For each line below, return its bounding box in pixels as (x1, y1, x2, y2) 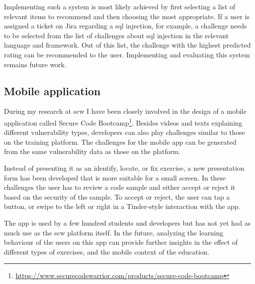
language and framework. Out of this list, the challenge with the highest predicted (4, 40, 251, 50)
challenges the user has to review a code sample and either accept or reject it (4, 182, 235, 192)
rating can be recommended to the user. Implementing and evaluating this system (4, 49, 250, 59)
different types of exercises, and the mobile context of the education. (4, 246, 209, 257)
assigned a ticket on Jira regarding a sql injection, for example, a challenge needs (4, 21, 247, 31)
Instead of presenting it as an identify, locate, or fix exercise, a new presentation (4, 162, 245, 173)
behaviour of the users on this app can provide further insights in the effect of (4, 237, 238, 247)
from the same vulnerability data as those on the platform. (4, 146, 181, 156)
